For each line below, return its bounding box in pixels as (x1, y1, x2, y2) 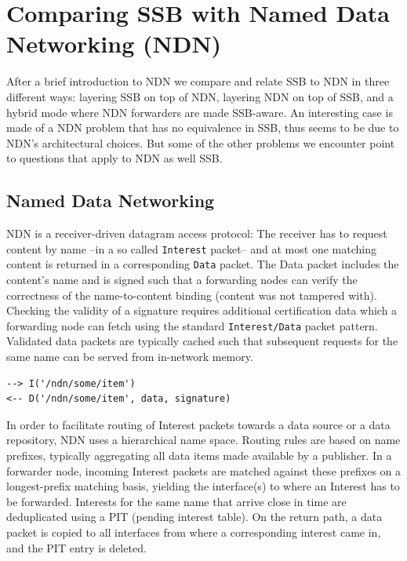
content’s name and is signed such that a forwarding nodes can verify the (6, 271, 358, 287)
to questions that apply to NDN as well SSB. (6, 150, 223, 166)
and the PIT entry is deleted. (6, 539, 147, 556)
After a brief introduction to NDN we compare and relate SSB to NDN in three (6, 73, 390, 89)
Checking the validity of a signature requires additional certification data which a (6, 302, 398, 319)
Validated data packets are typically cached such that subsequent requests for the (6, 333, 398, 349)
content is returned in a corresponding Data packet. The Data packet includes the (6, 256, 399, 272)
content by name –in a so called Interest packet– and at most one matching (6, 240, 376, 257)
